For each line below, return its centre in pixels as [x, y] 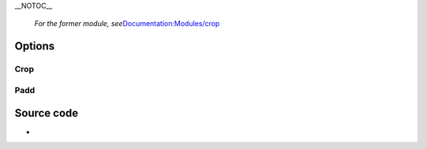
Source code [47, 113]
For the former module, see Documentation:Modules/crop [127, 24]
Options [35, 46]
